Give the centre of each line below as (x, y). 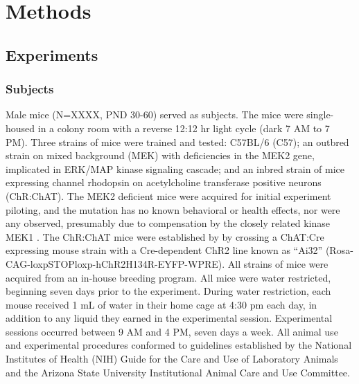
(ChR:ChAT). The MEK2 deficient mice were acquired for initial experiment (168, 195)
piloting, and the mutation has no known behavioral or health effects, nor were (173, 209)
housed (20, 128)
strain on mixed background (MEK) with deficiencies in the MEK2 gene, (160, 155)
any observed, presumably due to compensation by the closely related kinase (168, 223)
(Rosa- (339, 250)
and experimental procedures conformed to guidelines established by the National (179, 345)
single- (320, 115)
